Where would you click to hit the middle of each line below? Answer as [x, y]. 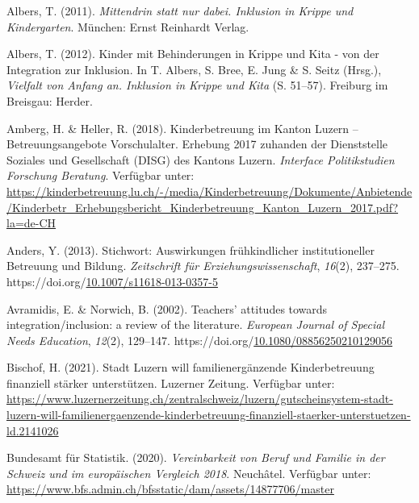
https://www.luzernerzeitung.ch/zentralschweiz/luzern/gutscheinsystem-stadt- [200, 399]
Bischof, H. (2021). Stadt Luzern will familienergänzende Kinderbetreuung [191, 367]
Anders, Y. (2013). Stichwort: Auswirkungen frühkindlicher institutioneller [191, 249]
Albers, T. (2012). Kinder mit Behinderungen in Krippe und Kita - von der [193, 54]
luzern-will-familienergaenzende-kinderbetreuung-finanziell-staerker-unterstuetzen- [209, 415]
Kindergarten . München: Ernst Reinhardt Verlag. [128, 26]
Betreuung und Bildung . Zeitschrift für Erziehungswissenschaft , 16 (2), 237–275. [203, 266]
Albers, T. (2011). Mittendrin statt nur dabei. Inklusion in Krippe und [180, 10]
